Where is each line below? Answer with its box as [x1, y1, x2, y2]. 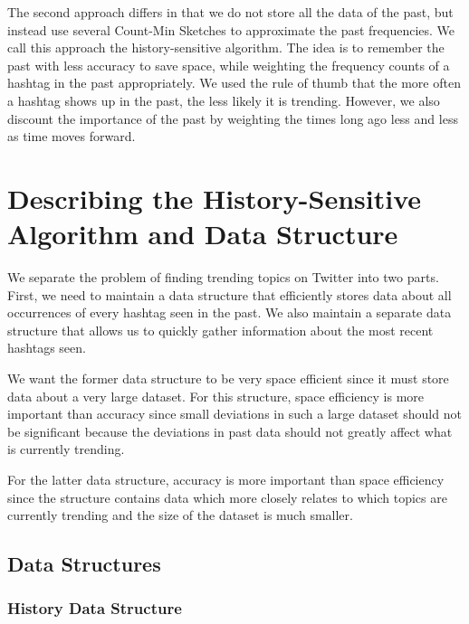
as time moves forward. [7, 127, 136, 146]
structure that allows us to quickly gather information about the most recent [7, 320, 434, 339]
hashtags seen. [7, 338, 86, 357]
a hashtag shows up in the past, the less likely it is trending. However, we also [7, 90, 440, 109]
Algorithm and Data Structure [7, 215, 398, 252]
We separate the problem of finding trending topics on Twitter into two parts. [7, 268, 439, 287]
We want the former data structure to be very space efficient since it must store [7, 369, 449, 388]
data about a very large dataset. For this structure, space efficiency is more [7, 386, 425, 405]
